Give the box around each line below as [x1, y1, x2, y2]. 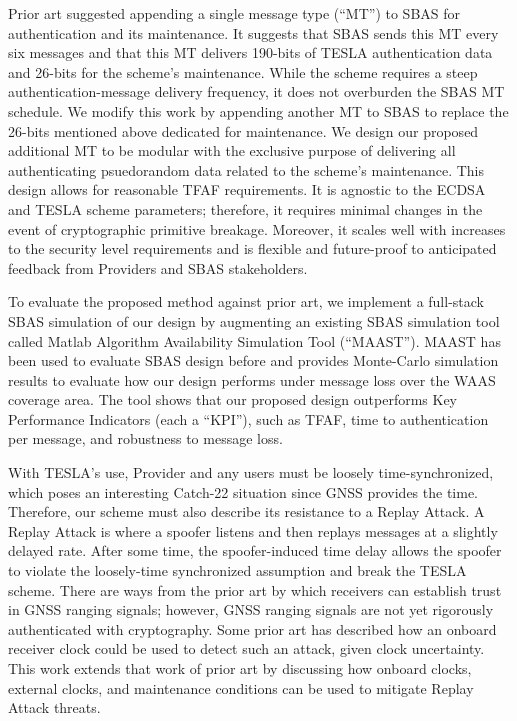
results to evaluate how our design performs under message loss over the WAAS [8, 369, 496, 390]
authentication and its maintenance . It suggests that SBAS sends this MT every [8, 22, 499, 43]
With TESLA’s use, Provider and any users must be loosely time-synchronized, [8, 462, 494, 483]
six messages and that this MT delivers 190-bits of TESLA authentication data [8, 42, 493, 63]
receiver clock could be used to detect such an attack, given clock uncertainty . [8, 638, 485, 659]
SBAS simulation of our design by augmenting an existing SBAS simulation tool [8, 310, 500, 331]
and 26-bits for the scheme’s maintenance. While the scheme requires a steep [8, 61, 478, 82]
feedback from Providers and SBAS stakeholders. [8, 257, 308, 278]
